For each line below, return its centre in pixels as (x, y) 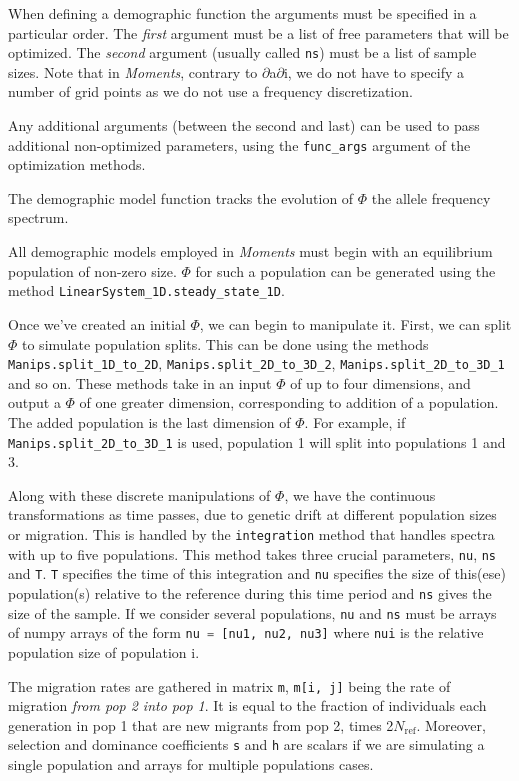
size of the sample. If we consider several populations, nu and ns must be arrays (252, 612)
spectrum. (38, 217)
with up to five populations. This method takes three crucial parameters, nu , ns (252, 553)
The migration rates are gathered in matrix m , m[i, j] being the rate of (229, 685)
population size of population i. (104, 651)
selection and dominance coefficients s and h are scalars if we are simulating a (246, 744)
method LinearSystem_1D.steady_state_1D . (146, 290)
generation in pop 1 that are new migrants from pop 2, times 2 (201, 724)
